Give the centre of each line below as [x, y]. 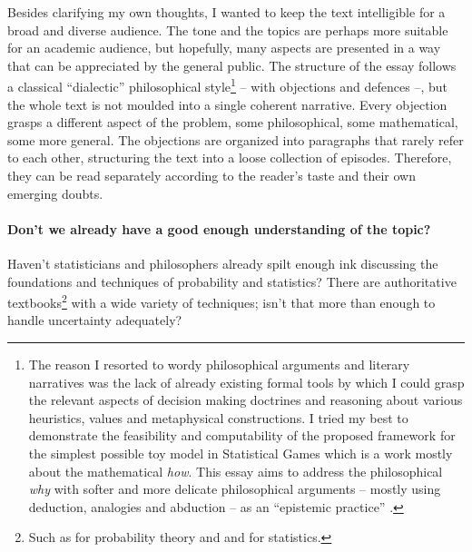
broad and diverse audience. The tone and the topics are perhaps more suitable [228, 30]
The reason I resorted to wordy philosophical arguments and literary [219, 365]
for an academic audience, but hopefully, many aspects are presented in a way [224, 48]
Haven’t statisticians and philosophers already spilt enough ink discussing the [223, 263]
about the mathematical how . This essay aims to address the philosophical [236, 471]
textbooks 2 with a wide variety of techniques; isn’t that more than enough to [221, 301]
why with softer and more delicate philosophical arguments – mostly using [235, 489]
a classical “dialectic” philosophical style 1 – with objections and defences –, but [228, 85]
